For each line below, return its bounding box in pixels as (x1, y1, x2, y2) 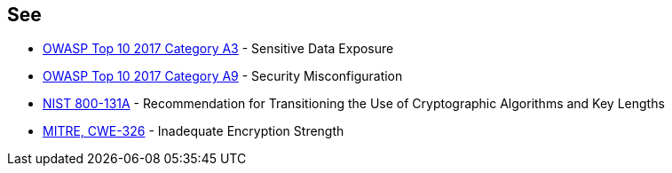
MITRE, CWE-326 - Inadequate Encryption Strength (43, 123, 344, 139)
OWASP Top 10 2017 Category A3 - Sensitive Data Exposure (43, 41, 394, 57)
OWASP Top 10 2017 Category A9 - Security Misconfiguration (43, 68, 403, 84)
